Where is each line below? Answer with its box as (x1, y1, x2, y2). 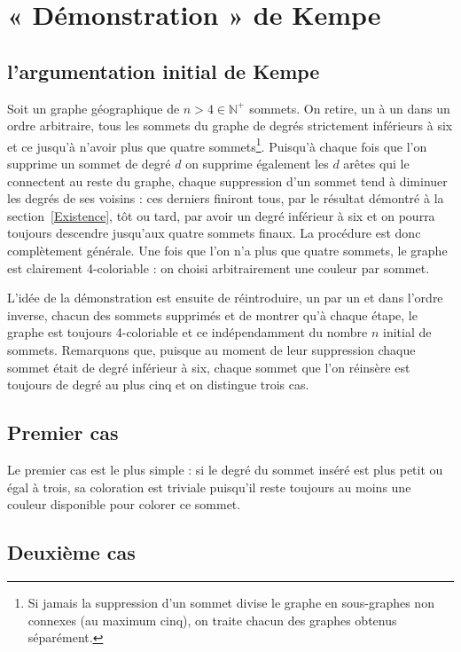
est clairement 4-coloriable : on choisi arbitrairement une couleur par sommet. (7, 258, 430, 277)
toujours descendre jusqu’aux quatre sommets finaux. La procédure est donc (7, 224, 421, 242)
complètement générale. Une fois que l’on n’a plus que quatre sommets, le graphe (7, 240, 448, 259)
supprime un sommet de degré (7, 154, 171, 173)
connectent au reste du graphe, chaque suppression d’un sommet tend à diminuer (7, 171, 448, 190)
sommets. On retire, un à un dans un (249, 98, 450, 117)
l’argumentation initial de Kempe (7, 57, 320, 84)
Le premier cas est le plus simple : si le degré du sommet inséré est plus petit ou (7, 460, 443, 478)
